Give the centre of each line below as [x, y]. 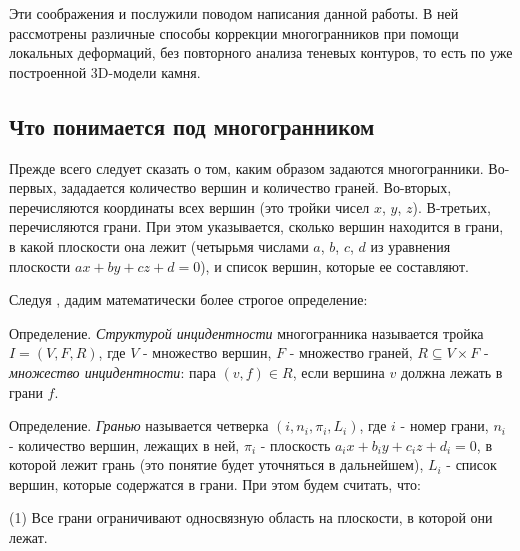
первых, [33, 187]
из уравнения [410, 245]
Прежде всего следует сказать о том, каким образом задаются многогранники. [246, 167]
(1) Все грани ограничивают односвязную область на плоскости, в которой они [251, 517]
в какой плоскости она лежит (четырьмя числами [159, 245]
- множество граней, [351, 352]
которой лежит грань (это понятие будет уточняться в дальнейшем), [216, 464]
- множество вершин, [207, 352]
